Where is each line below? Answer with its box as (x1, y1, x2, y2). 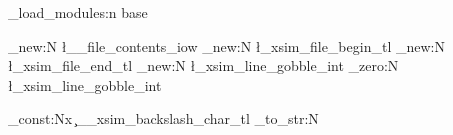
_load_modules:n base (8, 2, 148, 22)
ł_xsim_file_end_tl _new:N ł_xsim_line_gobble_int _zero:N (8, 55, 399, 76)
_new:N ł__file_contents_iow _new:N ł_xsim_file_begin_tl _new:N (8, 35, 445, 56)
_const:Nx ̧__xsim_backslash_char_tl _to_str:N (8, 108, 319, 129)
